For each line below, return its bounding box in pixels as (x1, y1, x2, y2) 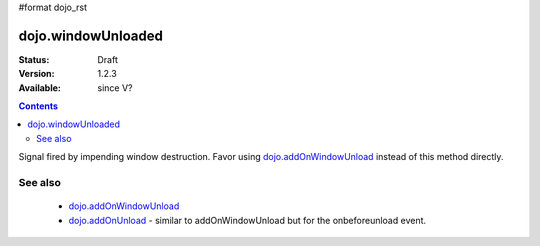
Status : (18, 53, 50, 65)
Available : (18, 81, 62, 94)
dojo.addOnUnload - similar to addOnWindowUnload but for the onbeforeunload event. (68, 214, 427, 226)
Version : (18, 68, 55, 80)
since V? (97, 81, 133, 94)
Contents (18, 100, 59, 112)
